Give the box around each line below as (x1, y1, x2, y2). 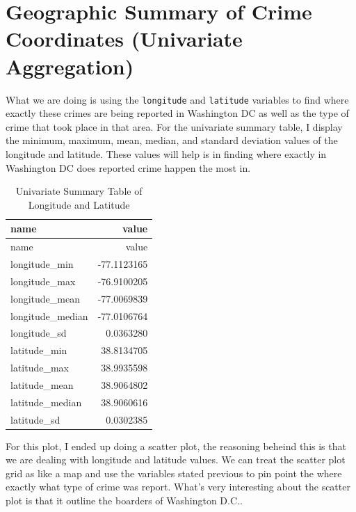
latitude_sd (10, 412, 60, 426)
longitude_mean (10, 291, 80, 305)
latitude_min (10, 343, 67, 358)
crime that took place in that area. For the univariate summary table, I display (6, 119, 343, 134)
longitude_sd (10, 326, 67, 340)
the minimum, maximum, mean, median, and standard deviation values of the (6, 133, 338, 147)
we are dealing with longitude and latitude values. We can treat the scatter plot (6, 452, 346, 467)
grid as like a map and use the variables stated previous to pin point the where (6, 465, 342, 480)
